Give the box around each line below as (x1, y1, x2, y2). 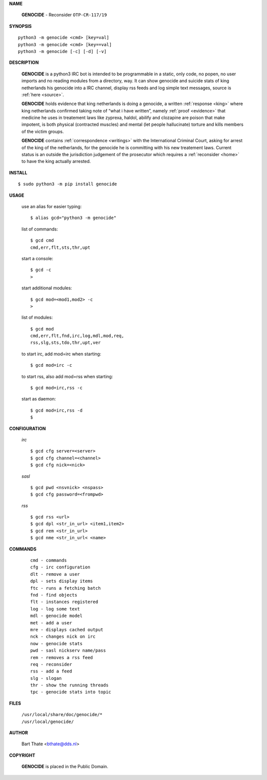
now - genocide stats (30, 641, 83, 646)
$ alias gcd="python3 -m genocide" (30, 215, 117, 221)
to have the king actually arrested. (21, 159, 91, 165)
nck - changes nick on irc (30, 634, 96, 639)
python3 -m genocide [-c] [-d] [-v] (18, 49, 107, 54)
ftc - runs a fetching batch (30, 585, 101, 591)
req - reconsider (30, 662, 72, 667)
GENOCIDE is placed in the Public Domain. (21, 764, 108, 770)
